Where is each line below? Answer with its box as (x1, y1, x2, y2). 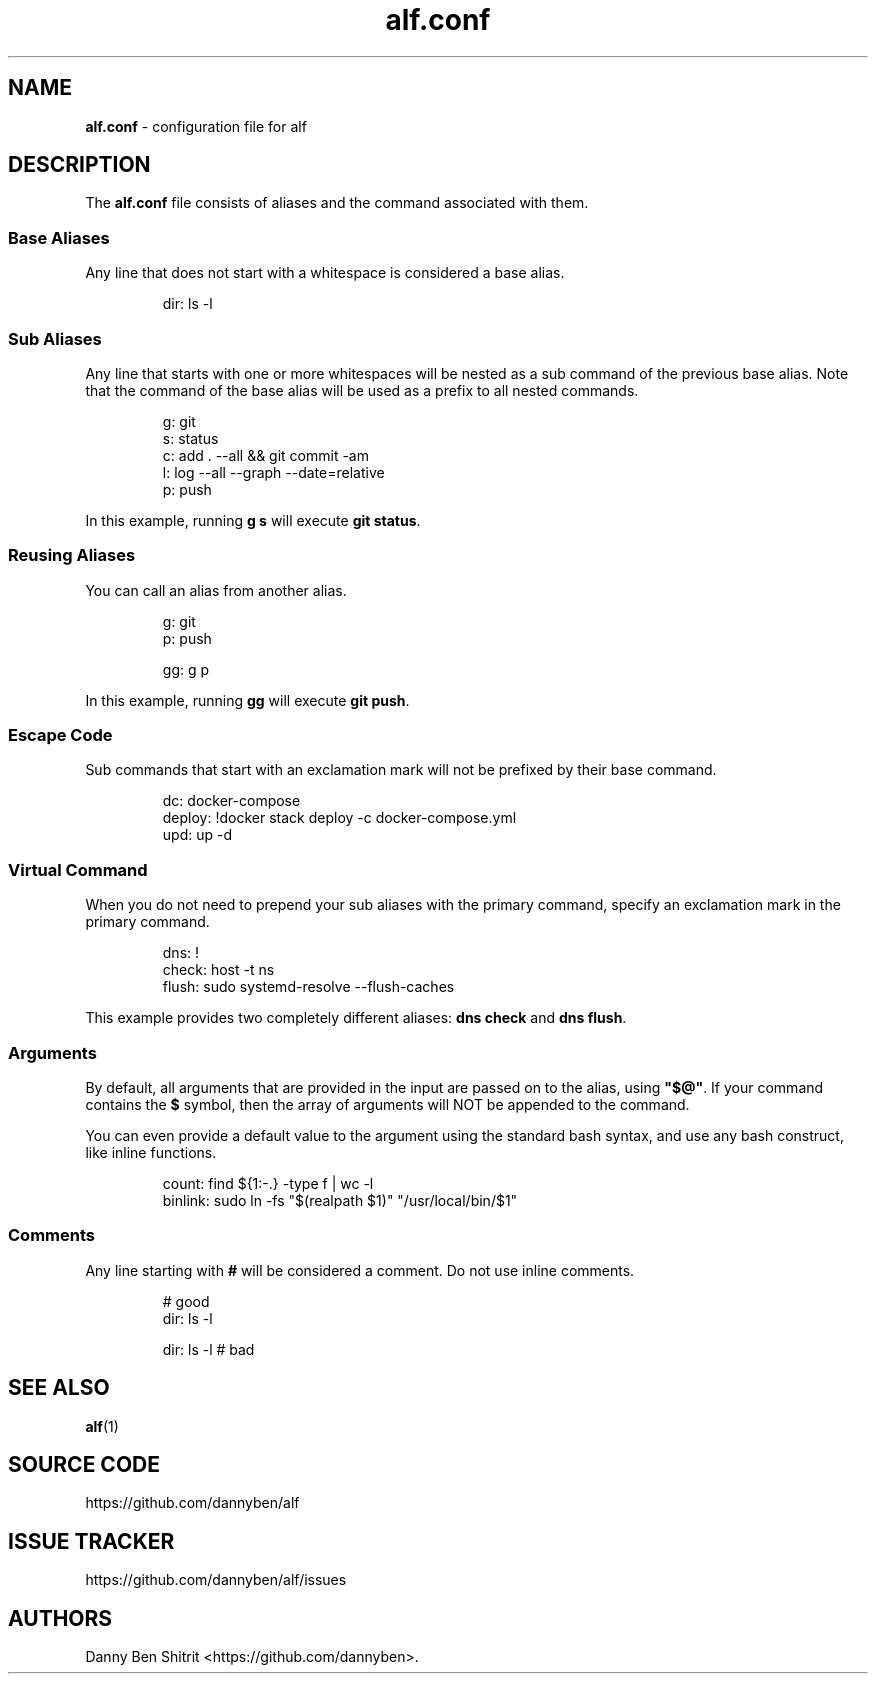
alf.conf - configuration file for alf (85, 117, 307, 135)
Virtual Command (8, 859, 148, 880)
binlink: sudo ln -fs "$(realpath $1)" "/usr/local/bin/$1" (162, 1191, 518, 1209)
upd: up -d (162, 826, 232, 844)
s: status (162, 429, 219, 447)
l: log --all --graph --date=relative (162, 463, 385, 481)
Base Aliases (8, 227, 110, 248)
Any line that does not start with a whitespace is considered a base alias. (85, 264, 565, 282)
